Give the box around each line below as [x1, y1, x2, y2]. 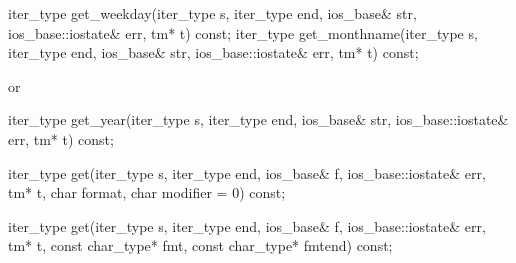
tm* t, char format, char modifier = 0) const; [8, 182, 286, 203]
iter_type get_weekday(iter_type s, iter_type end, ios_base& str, [8, 3, 417, 23]
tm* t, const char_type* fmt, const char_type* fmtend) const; [8, 235, 393, 256]
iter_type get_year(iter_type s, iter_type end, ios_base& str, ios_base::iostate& [8, 109, 509, 130]
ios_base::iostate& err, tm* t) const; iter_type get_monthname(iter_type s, [8, 22, 478, 43]
